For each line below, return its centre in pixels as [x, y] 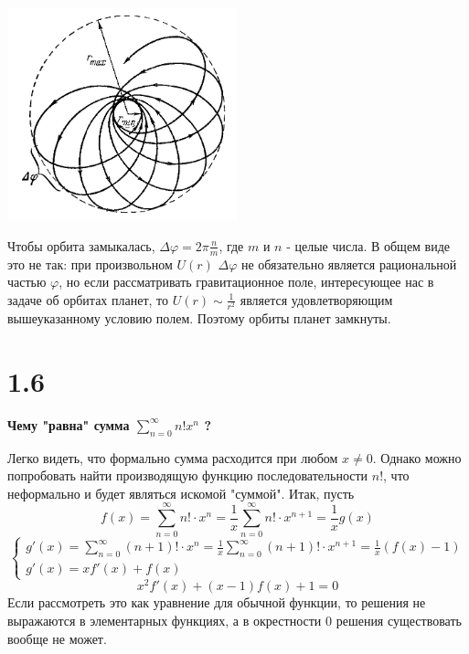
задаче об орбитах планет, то [88, 299]
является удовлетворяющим [316, 299]
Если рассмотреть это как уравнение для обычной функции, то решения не [217, 602]
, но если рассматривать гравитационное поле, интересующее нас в [246, 282]
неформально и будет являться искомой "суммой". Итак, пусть [181, 493]
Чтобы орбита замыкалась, [81, 245]
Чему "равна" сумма [69, 424]
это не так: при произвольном [90, 264]
